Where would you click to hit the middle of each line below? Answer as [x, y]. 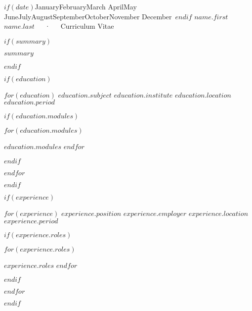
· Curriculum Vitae [79, 26]
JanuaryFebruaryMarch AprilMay [86, 6]
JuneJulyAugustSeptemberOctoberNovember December [88, 16]
